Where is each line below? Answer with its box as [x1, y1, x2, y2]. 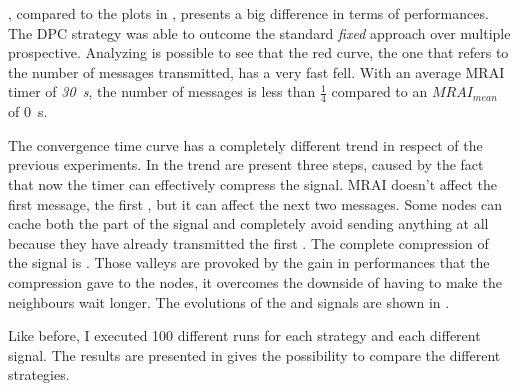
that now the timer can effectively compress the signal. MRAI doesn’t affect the [8, 173, 497, 194]
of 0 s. [8, 101, 48, 122]
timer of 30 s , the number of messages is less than [8, 81, 316, 102]
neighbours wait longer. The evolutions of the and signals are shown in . [8, 291, 450, 312]
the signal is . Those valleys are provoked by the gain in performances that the [8, 252, 490, 273]
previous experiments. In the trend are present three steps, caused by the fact [8, 154, 484, 175]
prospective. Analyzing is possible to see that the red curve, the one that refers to [8, 42, 509, 63]
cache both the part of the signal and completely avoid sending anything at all [8, 213, 489, 234]
